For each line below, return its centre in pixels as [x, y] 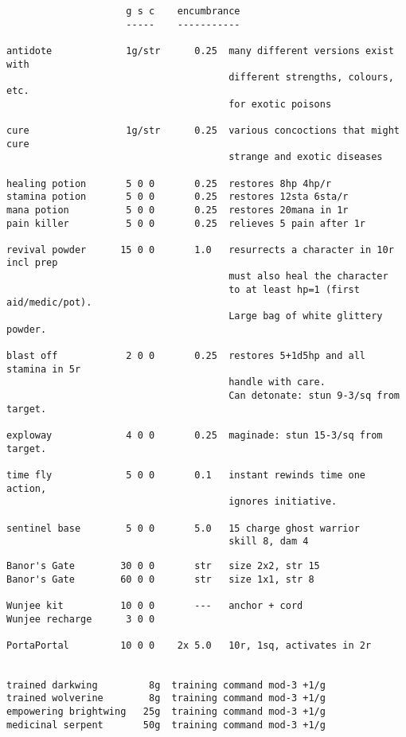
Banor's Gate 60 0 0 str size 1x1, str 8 [160, 579]
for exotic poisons [280, 104]
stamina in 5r [44, 369]
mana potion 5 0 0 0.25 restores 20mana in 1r [178, 210]
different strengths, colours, [311, 78]
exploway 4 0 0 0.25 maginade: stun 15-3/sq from [195, 435]
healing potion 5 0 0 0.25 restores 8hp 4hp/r [169, 183]
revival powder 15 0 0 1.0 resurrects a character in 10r [200, 250]
